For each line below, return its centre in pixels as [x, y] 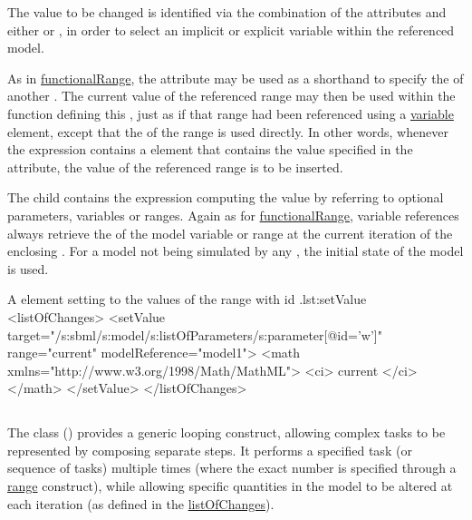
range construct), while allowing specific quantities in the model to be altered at [230, 486]
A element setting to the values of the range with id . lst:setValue [187, 299]
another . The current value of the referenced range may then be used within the [231, 96]
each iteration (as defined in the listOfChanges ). [141, 503]
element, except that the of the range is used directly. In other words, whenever [228, 131]
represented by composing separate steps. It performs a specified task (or [210, 450]
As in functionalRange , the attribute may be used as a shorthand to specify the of [236, 78]
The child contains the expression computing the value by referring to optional [226, 197]
